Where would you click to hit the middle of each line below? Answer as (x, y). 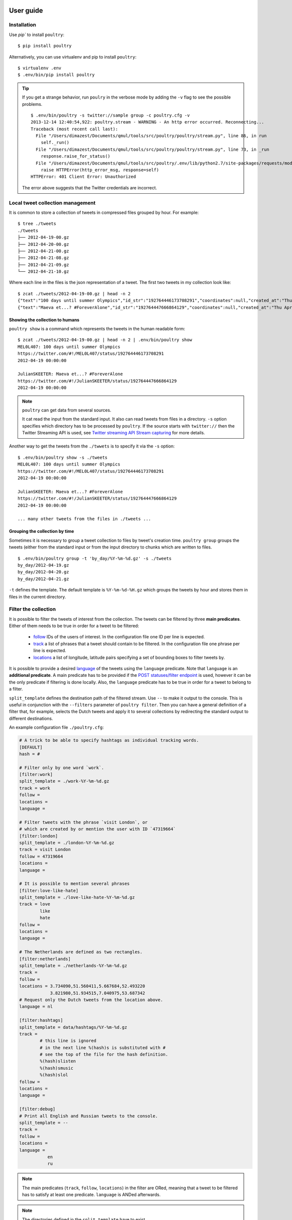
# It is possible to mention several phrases (74, 884)
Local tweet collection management (52, 203)
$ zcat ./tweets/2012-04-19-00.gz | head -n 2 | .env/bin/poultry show (105, 340)
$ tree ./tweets (37, 224)
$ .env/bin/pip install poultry (56, 75)
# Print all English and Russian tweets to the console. (89, 1116)
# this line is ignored (68, 1041)
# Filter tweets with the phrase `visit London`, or (83, 822)
